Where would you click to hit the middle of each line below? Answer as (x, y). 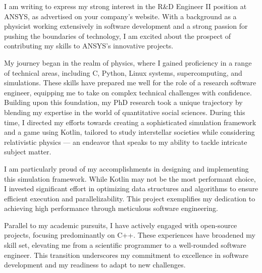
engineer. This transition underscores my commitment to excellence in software (126, 255)
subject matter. (28, 152)
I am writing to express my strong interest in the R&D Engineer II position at (125, 6)
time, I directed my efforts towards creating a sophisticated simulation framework (130, 122)
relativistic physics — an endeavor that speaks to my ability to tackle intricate (126, 142)
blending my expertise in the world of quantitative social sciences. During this (125, 112)
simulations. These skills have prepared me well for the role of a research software (130, 83)
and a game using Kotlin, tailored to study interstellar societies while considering (129, 132)
